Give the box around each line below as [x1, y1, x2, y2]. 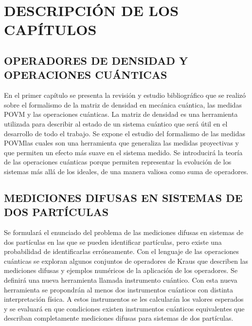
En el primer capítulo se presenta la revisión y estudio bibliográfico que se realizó [4, 90, 246, 100]
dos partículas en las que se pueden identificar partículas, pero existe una [4, 236, 222, 247]
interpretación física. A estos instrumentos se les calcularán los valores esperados [4, 294, 244, 304]
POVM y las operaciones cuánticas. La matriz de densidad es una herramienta [4, 109, 238, 119]
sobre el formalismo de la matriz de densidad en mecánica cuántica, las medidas [4, 99, 242, 109]
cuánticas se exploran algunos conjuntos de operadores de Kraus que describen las [4, 255, 249, 266]
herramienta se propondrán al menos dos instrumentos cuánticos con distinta [4, 284, 233, 294]
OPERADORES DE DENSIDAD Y [4, 53, 188, 68]
